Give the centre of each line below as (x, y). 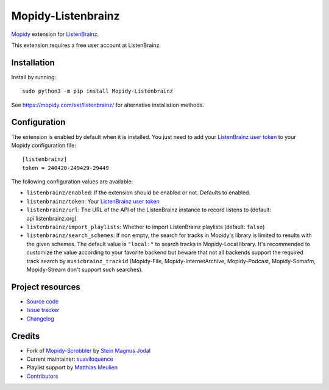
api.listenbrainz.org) (52, 218)
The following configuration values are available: (72, 182)
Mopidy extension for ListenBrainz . (55, 34)
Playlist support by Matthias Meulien (72, 367)
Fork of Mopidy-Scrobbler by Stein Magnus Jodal (88, 350)
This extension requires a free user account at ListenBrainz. (86, 45)
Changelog (40, 318)
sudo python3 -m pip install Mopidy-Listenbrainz (98, 91)
